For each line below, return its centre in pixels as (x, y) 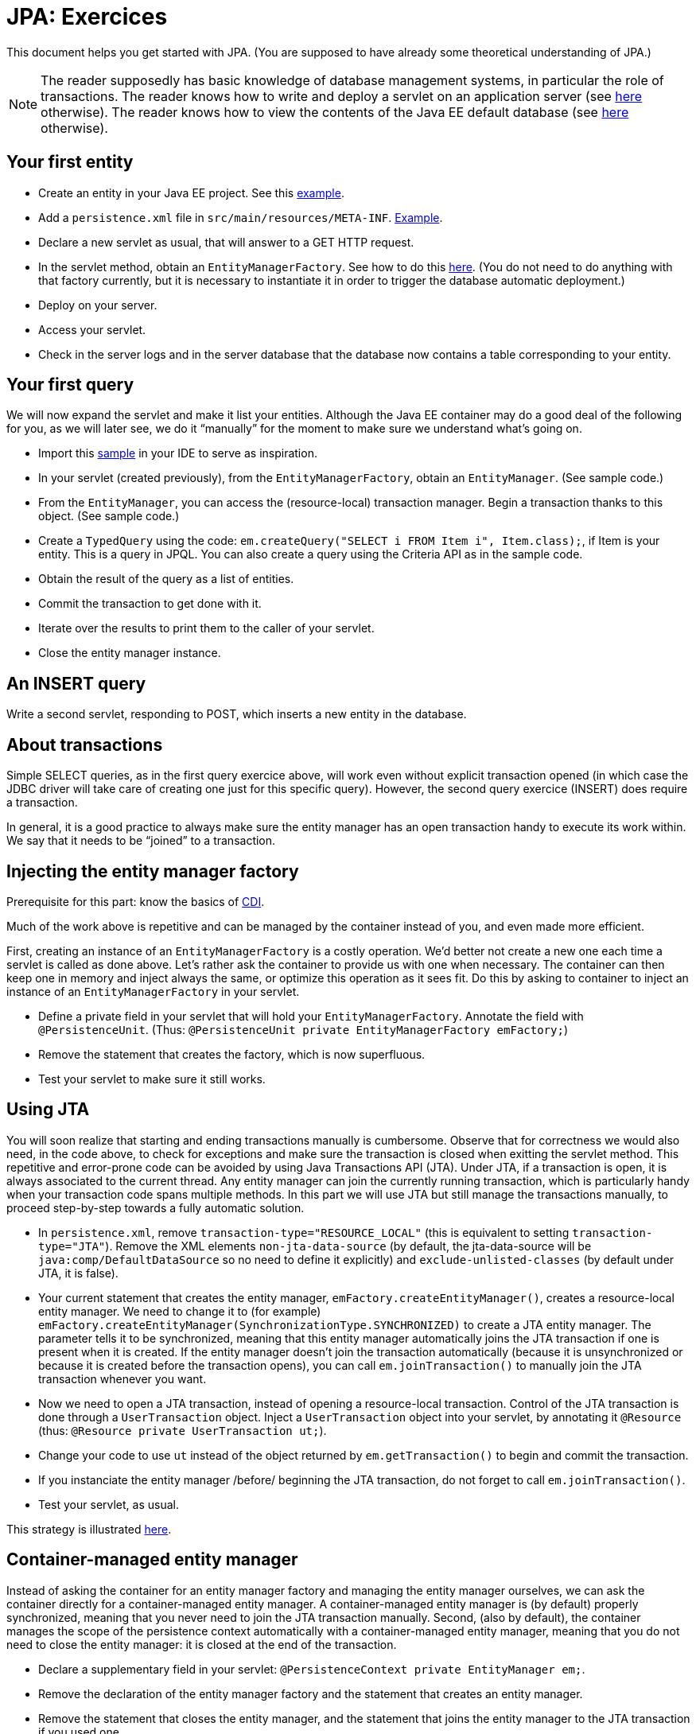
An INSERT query (76, 683)
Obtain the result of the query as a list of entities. (166, 579)
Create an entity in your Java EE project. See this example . (191, 192)
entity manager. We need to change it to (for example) (180, 1311)
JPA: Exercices (87, 17)
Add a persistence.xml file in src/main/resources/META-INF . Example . (241, 217)
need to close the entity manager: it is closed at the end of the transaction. (202, 1644)
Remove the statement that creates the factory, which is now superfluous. (232, 1054)
